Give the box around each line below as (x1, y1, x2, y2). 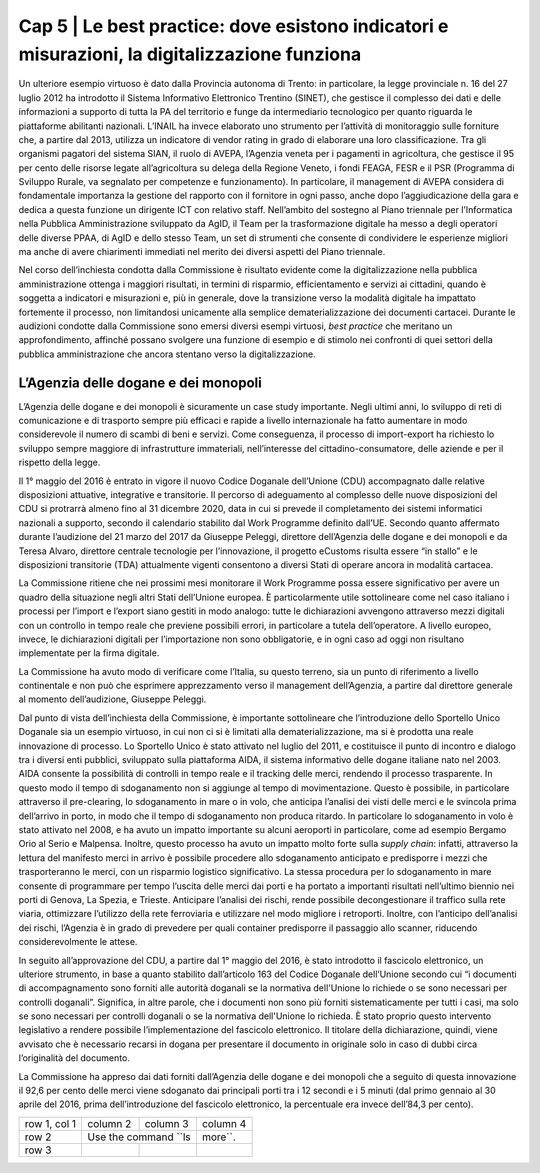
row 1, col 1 (24, 1116, 77, 1130)
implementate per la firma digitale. (18, 647, 160, 659)
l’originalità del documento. (18, 1052, 130, 1064)
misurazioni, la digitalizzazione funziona (18, 43, 362, 65)
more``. (201, 1130, 237, 1144)
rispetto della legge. (18, 456, 101, 469)
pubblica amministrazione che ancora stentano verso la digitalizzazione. (18, 348, 316, 360)
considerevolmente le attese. (18, 936, 138, 948)
